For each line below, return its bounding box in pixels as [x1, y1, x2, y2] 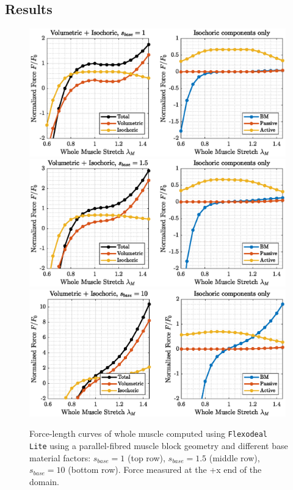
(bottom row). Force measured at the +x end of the [68, 463, 262, 476]
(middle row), [209, 451, 260, 464]
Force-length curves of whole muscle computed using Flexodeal [29, 427, 268, 440]
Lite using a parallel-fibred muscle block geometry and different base [29, 439, 288, 452]
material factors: [29, 451, 91, 464]
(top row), [128, 451, 165, 464]
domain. [29, 475, 60, 488]
